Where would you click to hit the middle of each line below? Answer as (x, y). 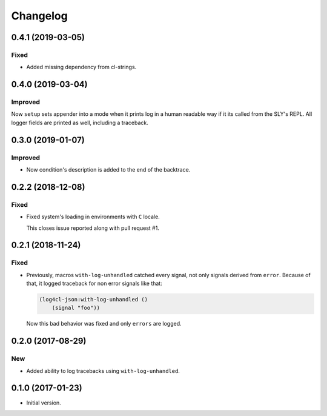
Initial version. (44, 403)
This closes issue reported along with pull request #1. (93, 228)
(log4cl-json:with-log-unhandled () (94, 300)
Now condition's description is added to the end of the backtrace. (108, 170)
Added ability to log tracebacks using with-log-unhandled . (103, 371)
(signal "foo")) (76, 308)
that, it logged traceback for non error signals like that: (94, 283)
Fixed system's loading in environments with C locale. (93, 217)
